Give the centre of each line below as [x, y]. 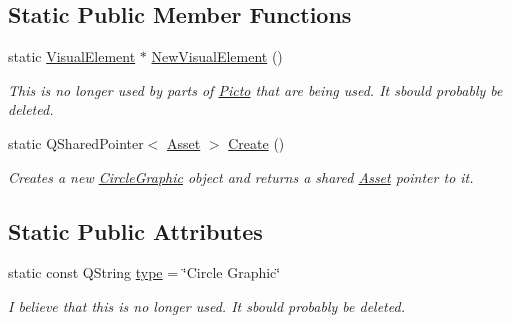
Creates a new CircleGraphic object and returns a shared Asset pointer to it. [241, 176]
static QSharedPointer [76, 142]
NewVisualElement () [217, 56]
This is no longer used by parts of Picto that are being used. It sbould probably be [255, 89]
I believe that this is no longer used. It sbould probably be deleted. [206, 305]
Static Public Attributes [135, 230]
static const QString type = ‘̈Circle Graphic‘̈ [144, 272]
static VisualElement [72, 56]
